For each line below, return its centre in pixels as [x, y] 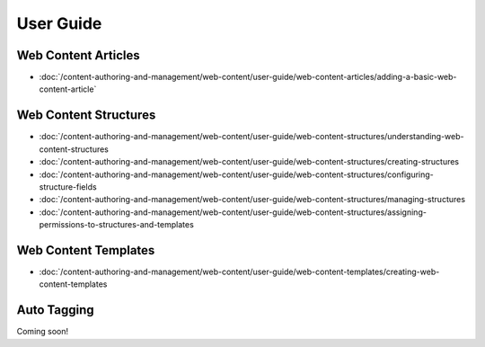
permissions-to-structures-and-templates [117, 225]
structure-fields [68, 187]
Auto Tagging [55, 310]
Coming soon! [43, 332]
